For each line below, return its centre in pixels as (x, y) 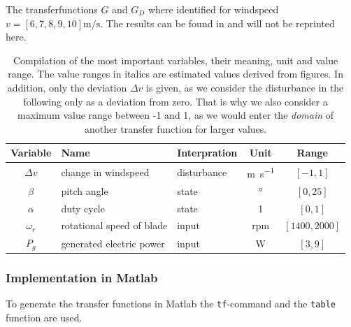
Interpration (207, 153)
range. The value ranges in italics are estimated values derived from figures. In (175, 74)
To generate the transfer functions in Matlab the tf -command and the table (171, 304)
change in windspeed (105, 172)
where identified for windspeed (213, 9)
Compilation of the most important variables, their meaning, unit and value (175, 60)
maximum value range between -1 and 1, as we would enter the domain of (176, 115)
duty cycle (83, 208)
